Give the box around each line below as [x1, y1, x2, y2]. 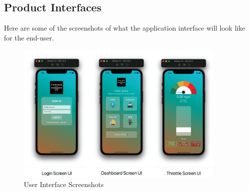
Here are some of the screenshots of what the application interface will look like [4, 23, 245, 33]
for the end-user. [4, 32, 54, 42]
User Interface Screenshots [24, 179, 104, 189]
